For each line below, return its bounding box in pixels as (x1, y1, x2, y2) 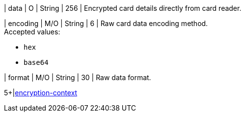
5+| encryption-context (4, 88, 78, 97)
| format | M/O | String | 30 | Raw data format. (4, 73, 151, 82)
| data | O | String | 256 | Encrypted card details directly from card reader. (4, 4, 242, 12)
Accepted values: (4, 28, 60, 36)
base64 (24, 58, 49, 66)
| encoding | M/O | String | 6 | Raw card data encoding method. (4, 19, 208, 28)
